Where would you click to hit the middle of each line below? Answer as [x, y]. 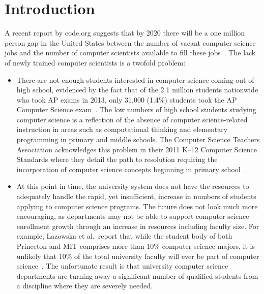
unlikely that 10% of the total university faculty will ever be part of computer [138, 256]
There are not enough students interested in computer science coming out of [135, 79]
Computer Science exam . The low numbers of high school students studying [136, 109]
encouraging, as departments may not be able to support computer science [133, 216]
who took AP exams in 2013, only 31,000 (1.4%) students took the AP [127, 99]
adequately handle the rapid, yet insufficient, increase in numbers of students [136, 196]
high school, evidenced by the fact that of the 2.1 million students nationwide [137, 90]
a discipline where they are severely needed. [84, 286]
